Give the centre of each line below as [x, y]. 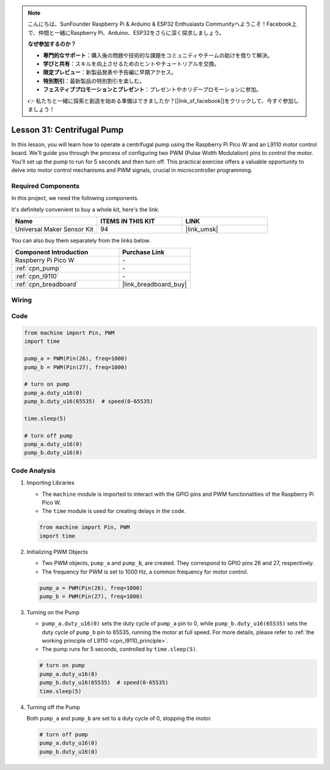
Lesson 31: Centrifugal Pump [68, 129]
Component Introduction [52, 252]
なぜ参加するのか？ [52, 44]
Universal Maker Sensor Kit [54, 229]
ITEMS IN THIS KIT [127, 221]
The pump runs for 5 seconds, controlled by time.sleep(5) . [120, 649]
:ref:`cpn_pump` [38, 268]
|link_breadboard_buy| [155, 285]
